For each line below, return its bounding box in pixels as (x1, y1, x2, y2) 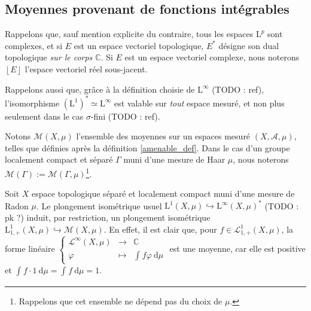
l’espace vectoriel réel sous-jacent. (25, 62, 148, 75)
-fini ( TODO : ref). (90, 109, 160, 122)
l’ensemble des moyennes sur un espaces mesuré (76, 130, 251, 142)
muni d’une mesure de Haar (123, 153, 225, 166)
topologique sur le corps (5, 51, 93, 63)
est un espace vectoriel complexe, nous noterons (124, 51, 300, 63)
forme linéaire (5, 242, 55, 255)
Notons (5, 130, 31, 142)
